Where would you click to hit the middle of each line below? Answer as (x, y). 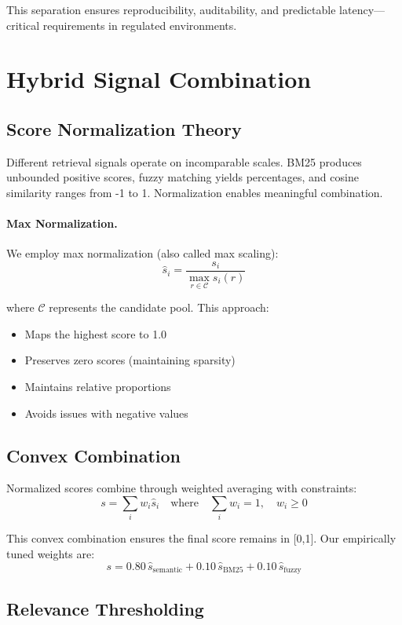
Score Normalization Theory (124, 128)
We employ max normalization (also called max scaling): (143, 253)
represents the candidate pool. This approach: (159, 307)
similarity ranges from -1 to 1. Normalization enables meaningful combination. (195, 192)
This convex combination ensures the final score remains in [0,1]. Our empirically (201, 538)
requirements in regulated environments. (140, 25)
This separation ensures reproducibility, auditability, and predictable (171, 9)
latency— (362, 9)
